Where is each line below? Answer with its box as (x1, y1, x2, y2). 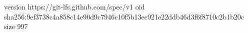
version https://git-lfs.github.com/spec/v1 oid (4, 1, 145, 11)
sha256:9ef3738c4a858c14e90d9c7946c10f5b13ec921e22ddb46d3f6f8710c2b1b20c (4, 11, 244, 21)
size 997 (4, 21, 28, 31)
